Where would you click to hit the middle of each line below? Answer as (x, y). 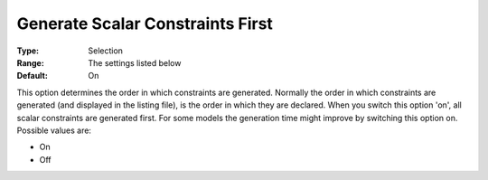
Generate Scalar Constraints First (145, 24)
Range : (30, 62)
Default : (33, 76)
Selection (106, 51)
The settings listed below (135, 62)
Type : (28, 51)
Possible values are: (54, 130)
